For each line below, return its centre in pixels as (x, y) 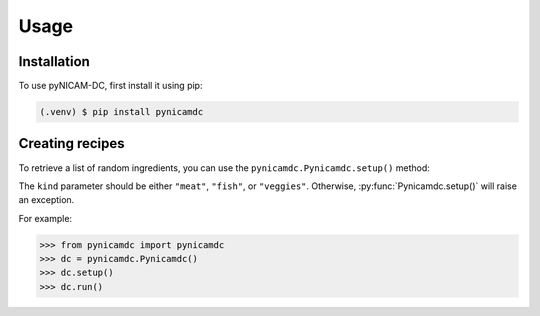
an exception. (46, 200)
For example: (45, 218)
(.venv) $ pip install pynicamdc (121, 112)
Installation (54, 61)
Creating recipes (71, 143)
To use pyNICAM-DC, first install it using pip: (110, 86)
